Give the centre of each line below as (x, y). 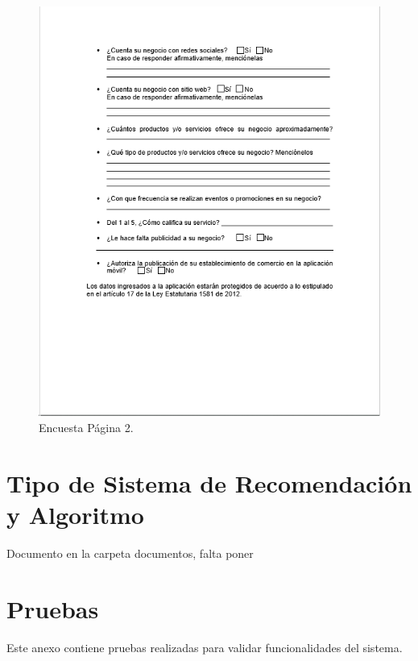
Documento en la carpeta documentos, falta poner (130, 553)
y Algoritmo (75, 515)
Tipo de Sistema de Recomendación (209, 483)
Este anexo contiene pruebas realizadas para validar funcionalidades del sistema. (205, 648)
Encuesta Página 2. (86, 428)
